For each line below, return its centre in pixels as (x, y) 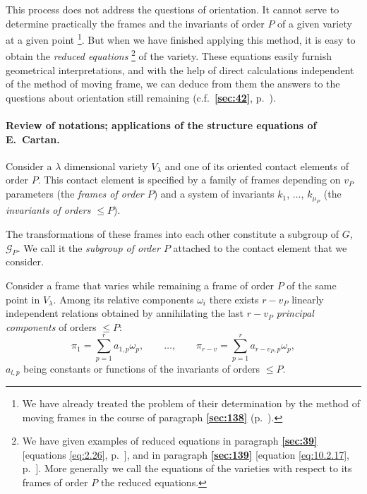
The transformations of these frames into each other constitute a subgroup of (172, 234)
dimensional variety (106, 165)
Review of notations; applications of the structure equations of (161, 125)
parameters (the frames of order (75, 194)
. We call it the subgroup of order (89, 247)
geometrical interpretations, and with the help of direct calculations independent (180, 70)
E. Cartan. (33, 139)
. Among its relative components (124, 299)
